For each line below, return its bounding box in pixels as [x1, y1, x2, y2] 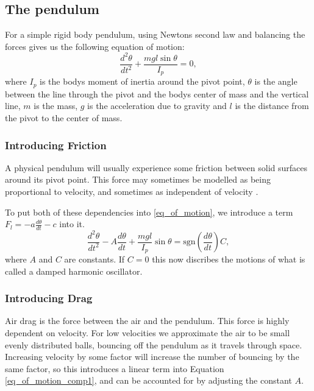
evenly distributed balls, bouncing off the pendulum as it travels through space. [5, 338, 302, 351]
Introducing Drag [5, 291, 93, 306]
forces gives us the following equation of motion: [5, 40, 185, 52]
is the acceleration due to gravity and [87, 99, 227, 112]
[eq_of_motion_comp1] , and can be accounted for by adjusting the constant [5, 374, 292, 387]
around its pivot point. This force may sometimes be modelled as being [5, 173, 271, 186]
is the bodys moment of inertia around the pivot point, [40, 75, 245, 88]
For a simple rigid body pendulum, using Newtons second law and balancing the [5, 28, 305, 41]
